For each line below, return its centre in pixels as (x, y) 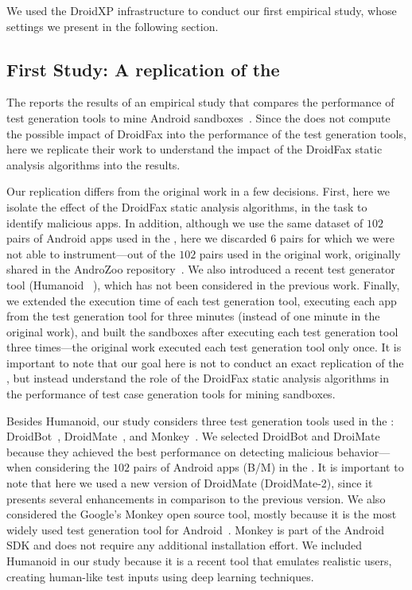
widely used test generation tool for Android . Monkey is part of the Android (195, 529)
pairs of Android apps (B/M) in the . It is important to (268, 467)
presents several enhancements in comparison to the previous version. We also (196, 498)
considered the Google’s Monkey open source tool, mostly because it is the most (202, 514)
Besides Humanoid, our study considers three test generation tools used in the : (200, 420)
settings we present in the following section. (113, 26)
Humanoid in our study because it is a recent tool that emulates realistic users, (199, 561)
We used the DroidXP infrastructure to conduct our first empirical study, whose (202, 10)
